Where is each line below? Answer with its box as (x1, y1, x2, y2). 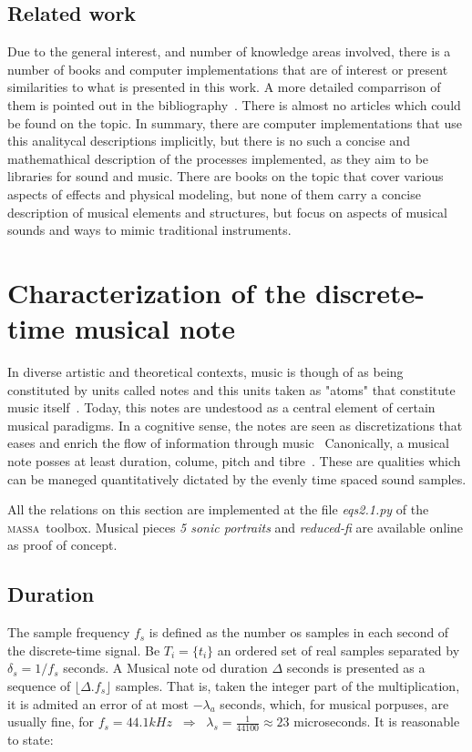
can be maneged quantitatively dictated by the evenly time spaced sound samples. (7, 469, 467, 488)
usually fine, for (7, 712, 95, 731)
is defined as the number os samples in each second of (149, 623, 449, 642)
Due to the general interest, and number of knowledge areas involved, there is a (7, 42, 451, 61)
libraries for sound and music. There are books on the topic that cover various (7, 167, 444, 186)
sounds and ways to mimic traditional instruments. (7, 220, 292, 239)
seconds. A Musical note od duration (63, 658, 268, 677)
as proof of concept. (7, 535, 118, 554)
